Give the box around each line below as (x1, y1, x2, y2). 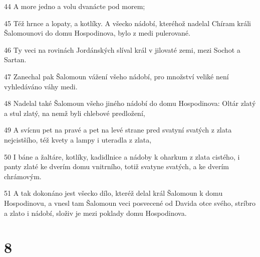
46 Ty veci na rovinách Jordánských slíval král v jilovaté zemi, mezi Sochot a (4, 44, 240, 55)
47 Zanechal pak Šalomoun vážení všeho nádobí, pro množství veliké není (4, 71, 229, 81)
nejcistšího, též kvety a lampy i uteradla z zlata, (4, 134, 152, 145)
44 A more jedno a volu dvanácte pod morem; (4, 1, 145, 11)
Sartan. (4, 54, 27, 65)
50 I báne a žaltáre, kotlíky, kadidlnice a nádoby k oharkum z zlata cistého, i (4, 151, 240, 162)
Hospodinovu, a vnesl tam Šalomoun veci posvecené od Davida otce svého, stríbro (4, 197, 255, 208)
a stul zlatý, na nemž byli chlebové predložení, (4, 107, 145, 118)
